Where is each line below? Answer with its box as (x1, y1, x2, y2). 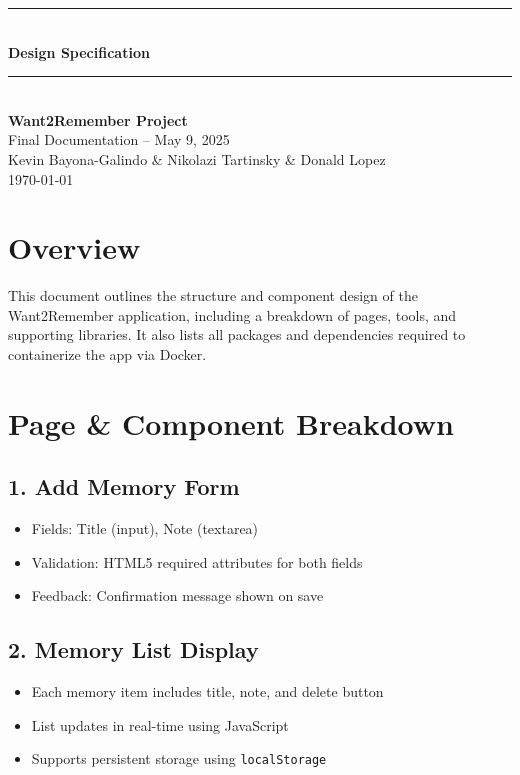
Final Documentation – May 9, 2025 (8, 129, 230, 150)
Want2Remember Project (8, 109, 188, 130)
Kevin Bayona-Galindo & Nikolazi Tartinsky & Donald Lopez (8, 148, 386, 169)
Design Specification (8, 41, 150, 62)
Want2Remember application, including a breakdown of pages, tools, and (8, 304, 457, 325)
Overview (8, 227, 141, 268)
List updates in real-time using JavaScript (31, 714, 289, 735)
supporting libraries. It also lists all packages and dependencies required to (8, 324, 466, 345)
